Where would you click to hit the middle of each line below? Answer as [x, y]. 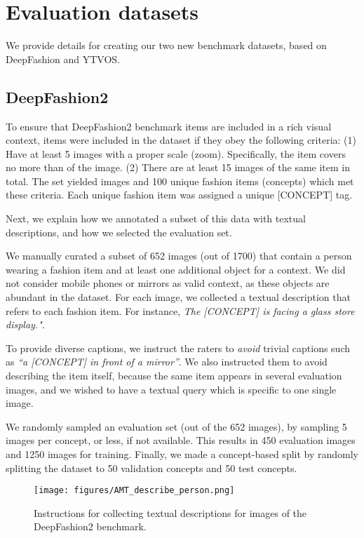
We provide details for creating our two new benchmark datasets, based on [166, 45]
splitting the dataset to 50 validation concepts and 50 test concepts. [151, 468]
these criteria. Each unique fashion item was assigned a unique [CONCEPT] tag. [179, 195]
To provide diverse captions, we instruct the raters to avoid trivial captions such [178, 348]
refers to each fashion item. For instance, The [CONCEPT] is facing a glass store [180, 310]
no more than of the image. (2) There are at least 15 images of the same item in [178, 167]
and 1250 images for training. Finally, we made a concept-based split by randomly [182, 453]
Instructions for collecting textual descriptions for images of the [170, 512]
